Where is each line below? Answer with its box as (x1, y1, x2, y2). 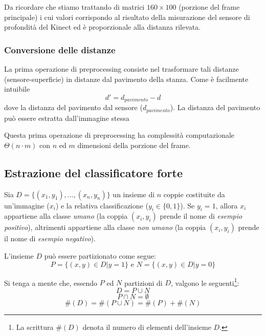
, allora (215, 200, 238, 211)
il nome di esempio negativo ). (4, 233, 96, 244)
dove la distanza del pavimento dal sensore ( (4, 102, 143, 113)
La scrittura (16, 321, 54, 332)
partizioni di (124, 277, 163, 288)
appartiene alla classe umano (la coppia (4, 211, 128, 221)
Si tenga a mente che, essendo (4, 277, 98, 288)
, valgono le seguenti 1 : (171, 276, 239, 288)
